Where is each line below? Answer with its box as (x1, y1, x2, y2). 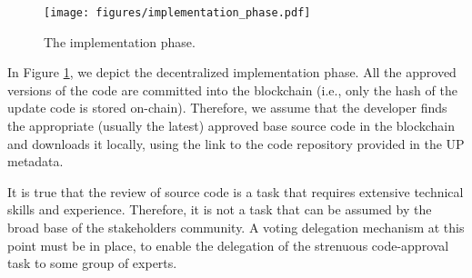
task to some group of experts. (7, 253, 177, 273)
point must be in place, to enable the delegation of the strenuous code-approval (7, 235, 449, 254)
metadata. (7, 152, 64, 171)
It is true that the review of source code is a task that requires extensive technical (7, 182, 464, 201)
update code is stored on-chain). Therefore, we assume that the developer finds (7, 98, 447, 117)
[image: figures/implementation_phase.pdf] (44, 6, 311, 19)
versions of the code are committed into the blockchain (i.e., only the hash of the (7, 80, 457, 99)
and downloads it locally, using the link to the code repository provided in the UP (7, 134, 465, 153)
